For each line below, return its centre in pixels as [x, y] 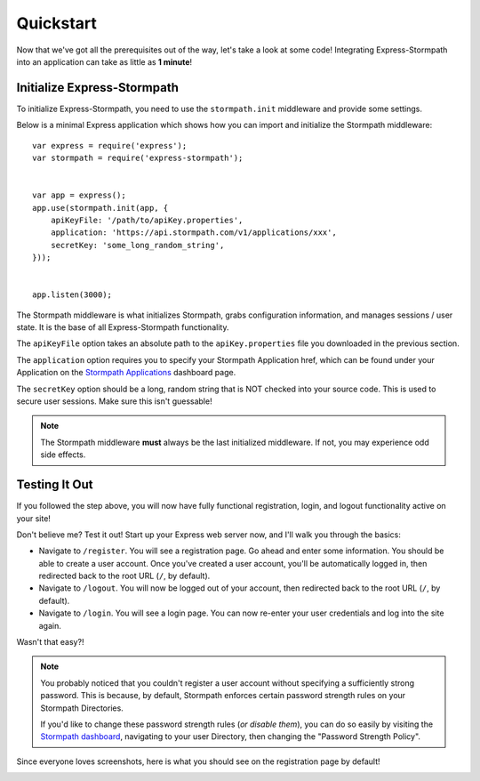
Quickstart [57, 23]
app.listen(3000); [72, 295]
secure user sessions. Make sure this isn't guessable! [114, 401]
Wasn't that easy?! [50, 642]
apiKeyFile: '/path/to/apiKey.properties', [147, 220]
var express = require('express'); [110, 145]
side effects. [63, 455]
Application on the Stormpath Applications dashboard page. [126, 373]
